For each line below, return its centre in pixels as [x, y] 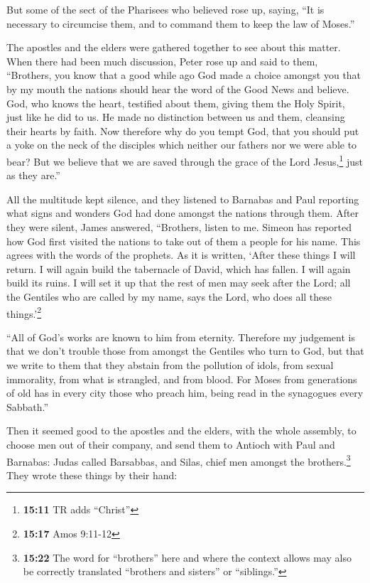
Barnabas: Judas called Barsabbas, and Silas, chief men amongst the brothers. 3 [179, 460]
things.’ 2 [24, 312]
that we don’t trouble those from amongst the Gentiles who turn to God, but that [185, 351]
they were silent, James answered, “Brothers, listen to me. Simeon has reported [179, 226]
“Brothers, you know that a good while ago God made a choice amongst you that [184, 75]
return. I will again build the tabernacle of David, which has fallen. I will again [179, 268]
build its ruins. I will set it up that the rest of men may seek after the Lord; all [179, 283]
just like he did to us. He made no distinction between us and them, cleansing [176, 117]
